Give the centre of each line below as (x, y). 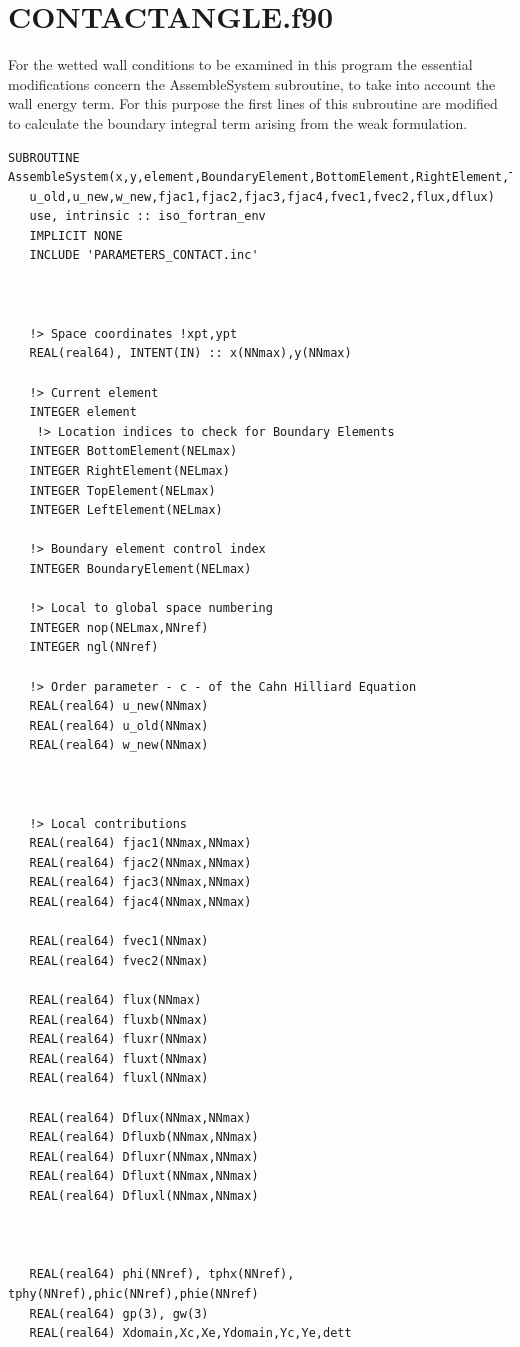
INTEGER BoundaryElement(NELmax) (140, 568)
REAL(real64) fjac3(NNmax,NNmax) (140, 882)
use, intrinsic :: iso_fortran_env (147, 216)
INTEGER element (83, 412)
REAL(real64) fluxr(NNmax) (119, 1039)
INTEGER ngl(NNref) (94, 647)
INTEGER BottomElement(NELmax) (133, 451)
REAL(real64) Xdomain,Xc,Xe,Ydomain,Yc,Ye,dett (190, 1333)
